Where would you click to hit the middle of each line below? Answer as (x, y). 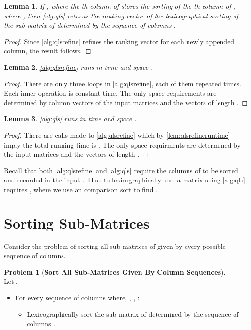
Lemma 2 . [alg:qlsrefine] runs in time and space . (78, 67)
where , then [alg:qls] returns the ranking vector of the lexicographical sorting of (121, 15)
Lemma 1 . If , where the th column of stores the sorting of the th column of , (120, 6)
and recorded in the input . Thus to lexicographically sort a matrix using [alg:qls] (125, 180)
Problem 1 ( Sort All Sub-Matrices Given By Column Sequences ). (115, 272)
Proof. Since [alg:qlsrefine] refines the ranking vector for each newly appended (119, 41)
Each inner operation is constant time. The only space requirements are (110, 93)
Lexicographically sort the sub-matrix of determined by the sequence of (133, 314)
